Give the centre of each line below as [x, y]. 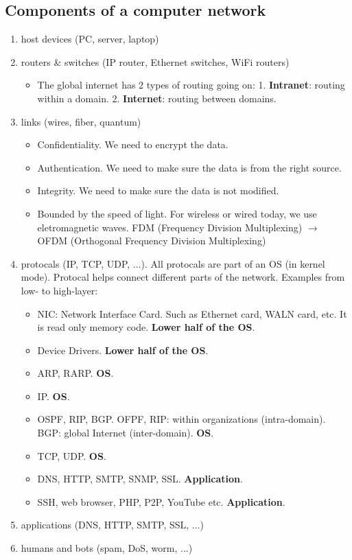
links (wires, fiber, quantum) [81, 121]
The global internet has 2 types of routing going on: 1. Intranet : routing [191, 85]
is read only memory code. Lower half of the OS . [146, 327]
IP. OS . [54, 396]
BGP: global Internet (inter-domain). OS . [126, 433]
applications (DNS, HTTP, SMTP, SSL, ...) [112, 525]
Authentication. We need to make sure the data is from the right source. [189, 167]
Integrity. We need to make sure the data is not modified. [158, 190]
